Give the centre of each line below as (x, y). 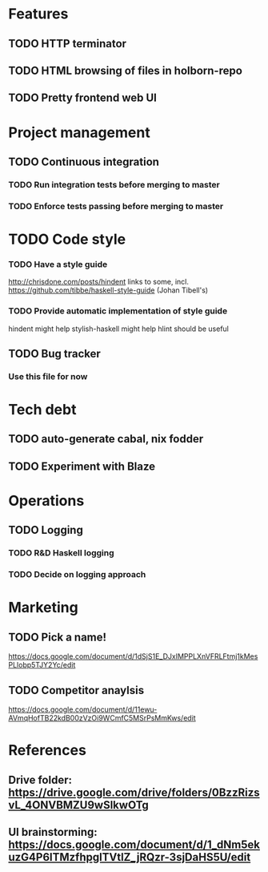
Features (38, 14)
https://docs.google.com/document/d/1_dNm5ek (134, 845)
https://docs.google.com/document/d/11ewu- (83, 709)
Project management (79, 132)
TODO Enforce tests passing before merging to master (116, 206)
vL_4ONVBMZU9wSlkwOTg (79, 805)
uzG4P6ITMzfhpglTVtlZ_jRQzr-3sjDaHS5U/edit (130, 857)
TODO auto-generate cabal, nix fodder (106, 439)
